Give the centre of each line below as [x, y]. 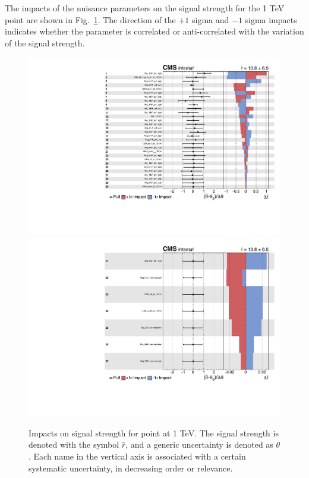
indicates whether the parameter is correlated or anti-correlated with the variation [154, 31]
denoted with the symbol [74, 444]
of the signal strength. [45, 43]
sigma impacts [271, 19]
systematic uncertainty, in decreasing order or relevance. [131, 468]
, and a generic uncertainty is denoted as [199, 444]
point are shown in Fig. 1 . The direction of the [90, 19]
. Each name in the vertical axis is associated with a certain [137, 456]
